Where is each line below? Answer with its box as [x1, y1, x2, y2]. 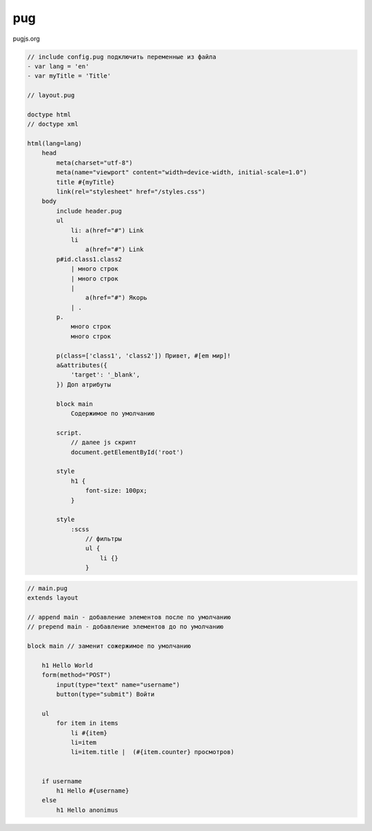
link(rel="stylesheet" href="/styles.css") [56, 188, 206, 196]
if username [41, 777, 83, 785]
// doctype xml [27, 121, 79, 128]
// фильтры [85, 535, 122, 543]
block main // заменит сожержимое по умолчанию [27, 642, 191, 650]
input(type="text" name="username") [56, 681, 180, 688]
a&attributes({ [56, 362, 108, 369]
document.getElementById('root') [70, 448, 184, 456]
